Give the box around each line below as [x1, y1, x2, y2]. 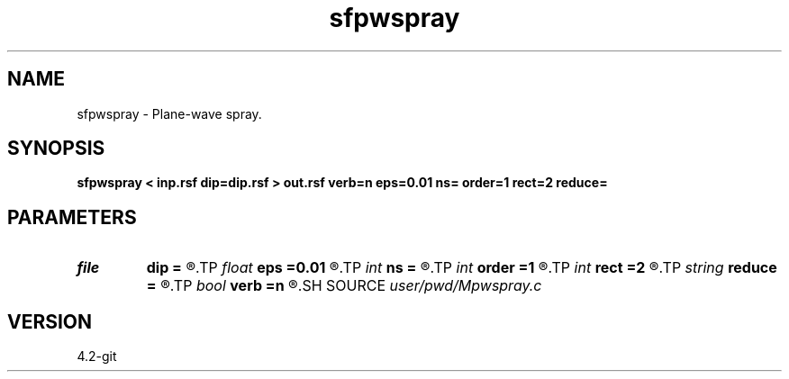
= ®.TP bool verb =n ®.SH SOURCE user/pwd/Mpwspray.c [146, 276, 542, 295]
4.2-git [77, 348, 117, 365]
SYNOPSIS [7, 137, 105, 160]
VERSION [7, 310, 93, 333]
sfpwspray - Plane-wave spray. [77, 105, 262, 122]
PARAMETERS [7, 205, 137, 229]
